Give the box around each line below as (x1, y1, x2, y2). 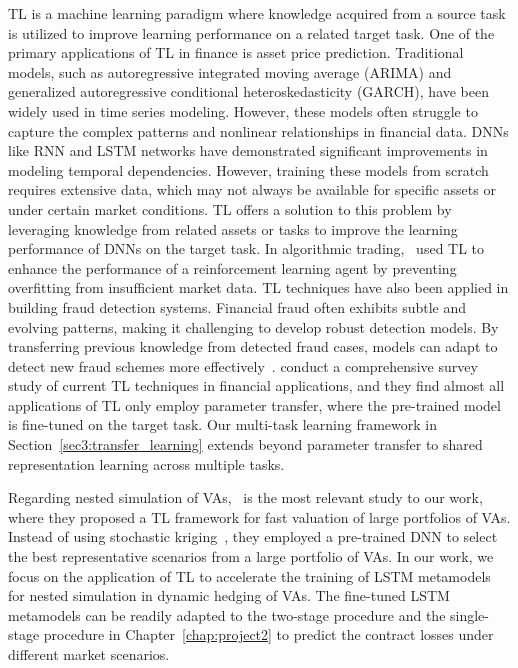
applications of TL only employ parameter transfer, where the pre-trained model (8, 394, 501, 415)
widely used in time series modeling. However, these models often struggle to (8, 100, 478, 121)
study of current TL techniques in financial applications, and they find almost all (8, 375, 505, 396)
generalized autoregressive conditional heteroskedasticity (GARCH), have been (8, 81, 490, 102)
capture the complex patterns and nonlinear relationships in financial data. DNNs (8, 120, 509, 141)
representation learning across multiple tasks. (8, 453, 285, 474)
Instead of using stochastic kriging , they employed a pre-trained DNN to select (8, 526, 498, 547)
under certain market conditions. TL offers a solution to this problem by (8, 198, 452, 219)
